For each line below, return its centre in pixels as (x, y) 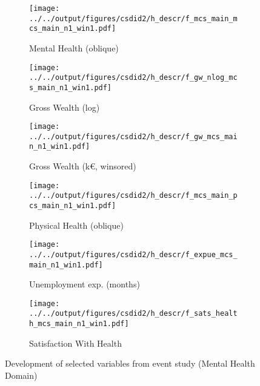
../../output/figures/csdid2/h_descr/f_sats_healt (133, 314)
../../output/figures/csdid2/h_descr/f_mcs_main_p (133, 196)
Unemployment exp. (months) (85, 284)
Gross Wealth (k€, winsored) (83, 166)
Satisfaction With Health (75, 343)
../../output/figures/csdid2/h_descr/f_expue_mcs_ (133, 254)
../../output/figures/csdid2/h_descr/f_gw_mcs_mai (133, 136)
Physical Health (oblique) (76, 225)
